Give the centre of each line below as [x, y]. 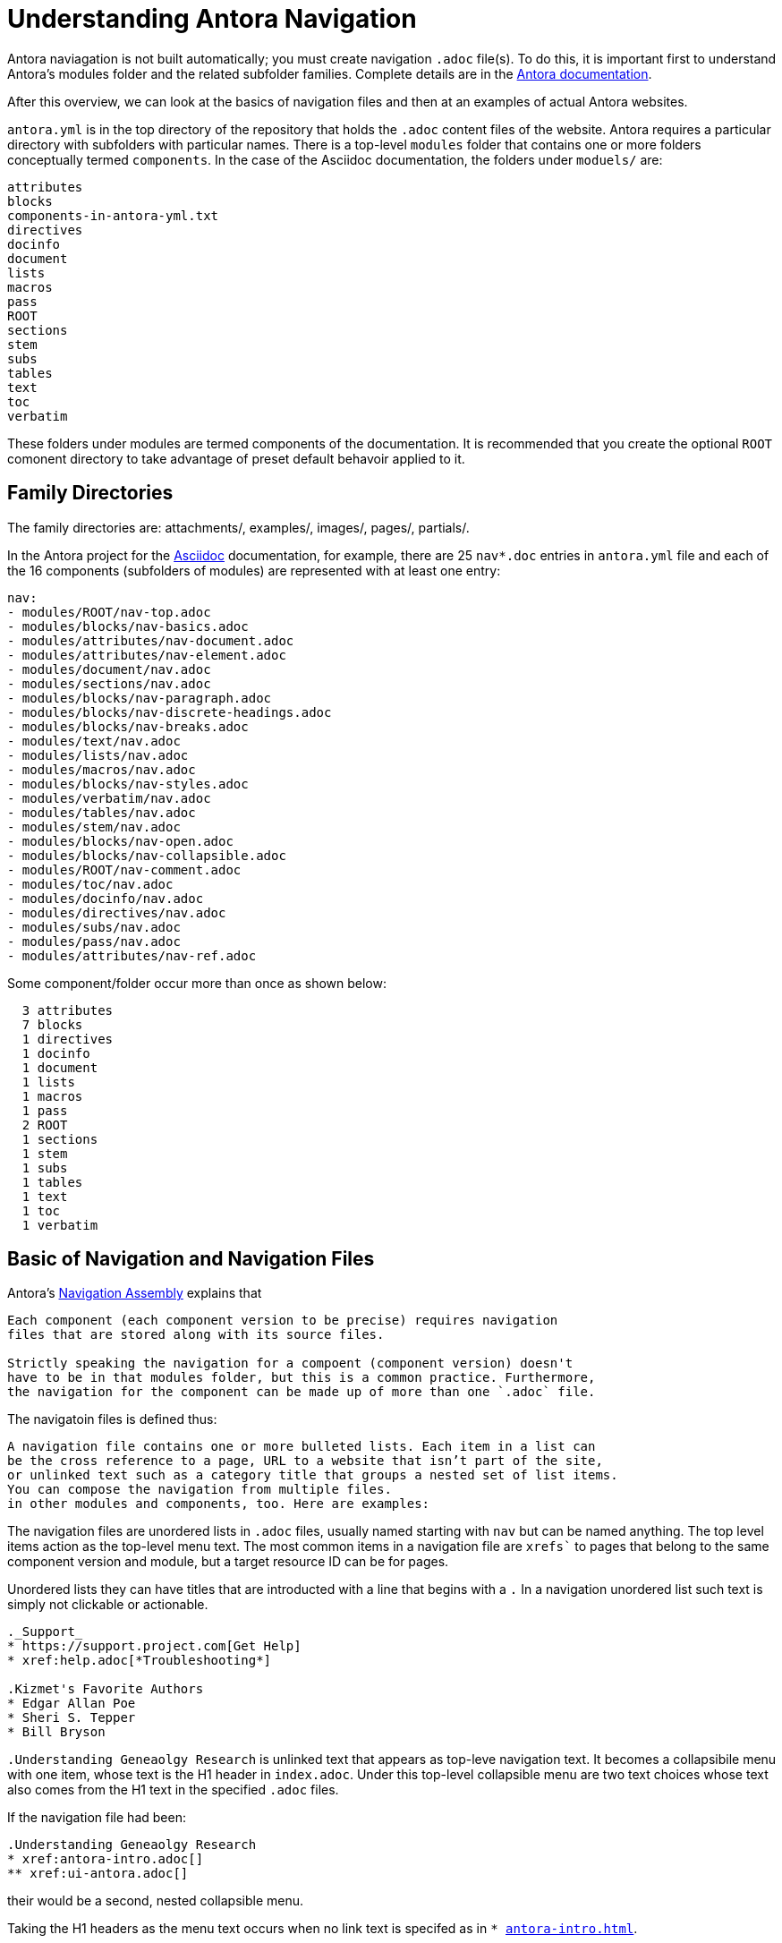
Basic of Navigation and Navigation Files [191, 1259]
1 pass [45, 1110]
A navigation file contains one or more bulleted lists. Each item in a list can [302, 1447]
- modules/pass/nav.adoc [94, 941]
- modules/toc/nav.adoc [90, 884]
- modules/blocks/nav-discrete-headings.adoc [170, 712]
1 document [60, 1067]
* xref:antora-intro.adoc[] [106, 1859]
